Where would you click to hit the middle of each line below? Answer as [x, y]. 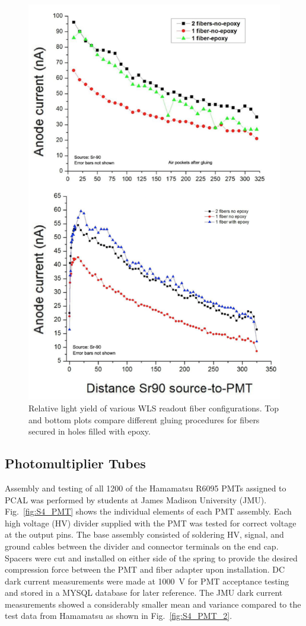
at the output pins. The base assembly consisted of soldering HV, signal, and [144, 534]
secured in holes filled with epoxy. [90, 431]
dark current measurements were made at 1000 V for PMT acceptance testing [147, 581]
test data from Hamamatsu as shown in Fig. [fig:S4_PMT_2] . [119, 616]
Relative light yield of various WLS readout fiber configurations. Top [154, 408]
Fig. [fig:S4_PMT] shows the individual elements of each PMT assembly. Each [148, 511]
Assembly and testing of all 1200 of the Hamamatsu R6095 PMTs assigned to [146, 488]
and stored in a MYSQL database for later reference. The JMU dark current [144, 593]
